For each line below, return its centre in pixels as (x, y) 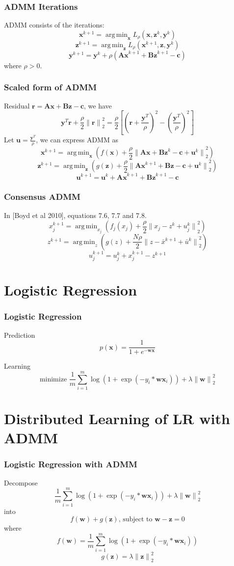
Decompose (21, 482)
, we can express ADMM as (77, 140)
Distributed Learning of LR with (117, 418)
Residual (17, 105)
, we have (98, 105)
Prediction (20, 335)
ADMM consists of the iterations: (54, 25)
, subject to (135, 520)
